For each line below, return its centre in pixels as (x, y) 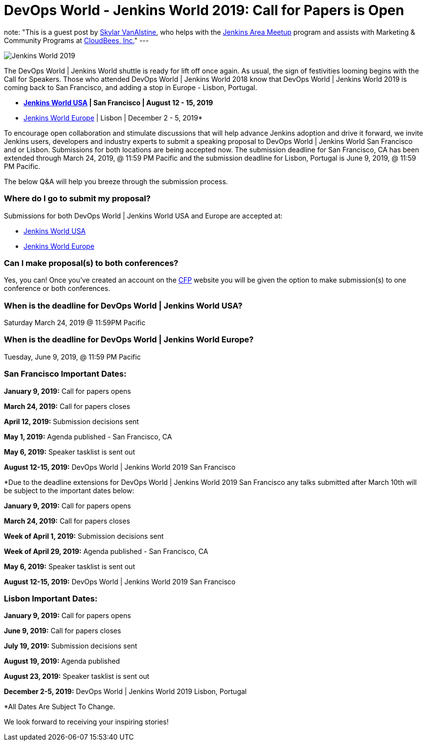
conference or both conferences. (57, 288)
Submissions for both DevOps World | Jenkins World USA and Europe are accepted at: (143, 216)
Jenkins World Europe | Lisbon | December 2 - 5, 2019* (113, 118)
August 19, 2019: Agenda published (62, 661)
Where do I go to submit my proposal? (77, 199)
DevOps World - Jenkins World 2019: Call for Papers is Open (204, 10)
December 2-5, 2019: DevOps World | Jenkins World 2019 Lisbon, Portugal (125, 692)
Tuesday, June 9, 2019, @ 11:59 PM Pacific (72, 357)
